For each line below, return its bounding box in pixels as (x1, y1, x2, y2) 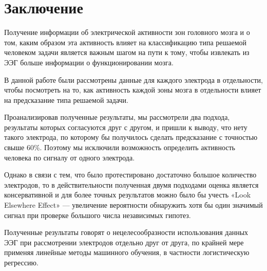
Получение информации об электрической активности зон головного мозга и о (4, 27, 250, 38)
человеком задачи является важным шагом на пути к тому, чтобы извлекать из (4, 47, 250, 58)
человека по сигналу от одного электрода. (4, 152, 135, 162)
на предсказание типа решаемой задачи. (4, 94, 128, 105)
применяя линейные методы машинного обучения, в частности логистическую (4, 247, 250, 258)
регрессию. (4, 257, 39, 267)
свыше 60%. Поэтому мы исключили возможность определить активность (4, 142, 235, 153)
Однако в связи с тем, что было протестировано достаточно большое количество (4, 169, 257, 180)
